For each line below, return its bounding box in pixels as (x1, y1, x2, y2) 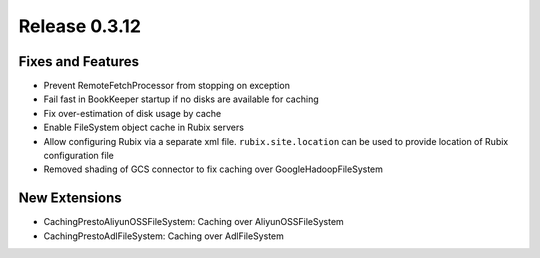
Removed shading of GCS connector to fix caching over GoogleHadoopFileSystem (43, 163, 384, 175)
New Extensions (18, 190, 122, 207)
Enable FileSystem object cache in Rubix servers (43, 121, 245, 134)
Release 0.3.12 (18, 15, 142, 37)
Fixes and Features (18, 53, 140, 70)
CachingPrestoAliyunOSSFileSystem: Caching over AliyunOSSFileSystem (43, 216, 344, 228)
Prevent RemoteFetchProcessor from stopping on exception (43, 80, 290, 92)
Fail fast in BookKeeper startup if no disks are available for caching (43, 93, 319, 105)
